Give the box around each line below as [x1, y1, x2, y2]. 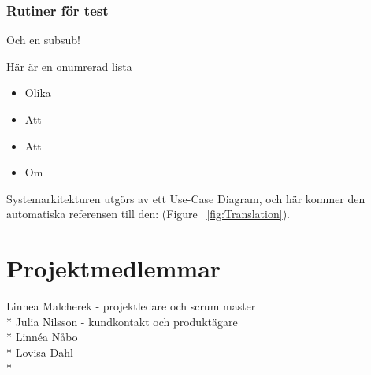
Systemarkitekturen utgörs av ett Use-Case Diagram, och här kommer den [6, 190, 365, 206]
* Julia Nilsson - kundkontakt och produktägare [6, 313, 238, 329]
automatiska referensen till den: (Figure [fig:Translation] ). [6, 206, 290, 222]
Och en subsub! [6, 32, 80, 48]
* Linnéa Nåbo [6, 329, 78, 345]
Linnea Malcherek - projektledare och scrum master [6, 298, 256, 314]
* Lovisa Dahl [6, 343, 73, 360]
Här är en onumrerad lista [6, 58, 132, 74]
